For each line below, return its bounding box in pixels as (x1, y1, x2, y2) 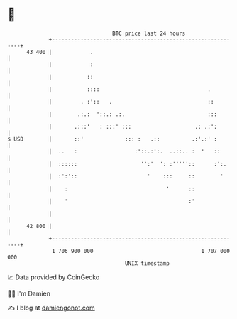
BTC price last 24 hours (112, 30, 186, 37)
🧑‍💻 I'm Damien (7, 289, 51, 298)
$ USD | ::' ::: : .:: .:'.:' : (7, 135, 218, 143)
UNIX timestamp (124, 259, 170, 267)
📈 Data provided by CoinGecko (7, 273, 100, 281)
